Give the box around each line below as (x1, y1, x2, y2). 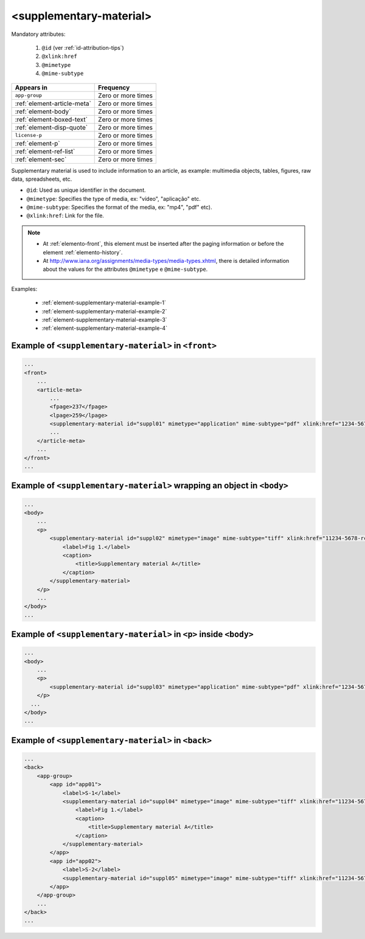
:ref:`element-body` (15, 107, 71, 116)
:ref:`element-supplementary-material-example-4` (41, 324, 167, 332)
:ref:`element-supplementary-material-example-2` (41, 307, 167, 315)
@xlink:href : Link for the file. (26, 212, 105, 219)
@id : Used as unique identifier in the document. (26, 186, 146, 194)
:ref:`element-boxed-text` (15, 115, 88, 124)
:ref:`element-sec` (15, 155, 67, 164)
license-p (15, 132, 43, 138)
